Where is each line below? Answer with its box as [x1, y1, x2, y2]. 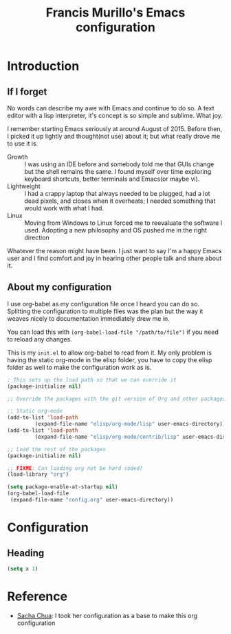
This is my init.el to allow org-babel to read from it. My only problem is [7, 348, 212, 357]
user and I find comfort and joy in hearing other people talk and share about [7, 254, 222, 262]
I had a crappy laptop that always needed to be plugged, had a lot [24, 190, 211, 197]
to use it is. [7, 139, 38, 148]
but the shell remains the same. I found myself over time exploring [24, 168, 212, 175]
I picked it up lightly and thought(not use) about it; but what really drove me [7, 132, 221, 140]
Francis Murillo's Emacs [45, 5, 186, 21]
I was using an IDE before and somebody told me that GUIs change [24, 160, 214, 168]
